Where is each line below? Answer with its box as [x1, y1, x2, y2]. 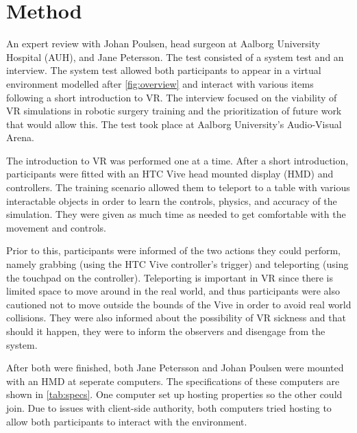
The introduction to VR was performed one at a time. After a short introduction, [6, 153, 349, 167]
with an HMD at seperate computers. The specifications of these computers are [6, 373, 340, 388]
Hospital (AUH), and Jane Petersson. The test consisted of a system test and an [6, 49, 344, 64]
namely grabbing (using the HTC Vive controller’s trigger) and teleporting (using [6, 257, 349, 271]
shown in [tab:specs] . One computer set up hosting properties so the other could [6, 387, 343, 401]
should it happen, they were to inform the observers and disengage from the [6, 324, 325, 338]
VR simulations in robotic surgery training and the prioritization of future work [6, 103, 342, 118]
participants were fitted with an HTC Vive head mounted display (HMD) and [6, 166, 334, 181]
